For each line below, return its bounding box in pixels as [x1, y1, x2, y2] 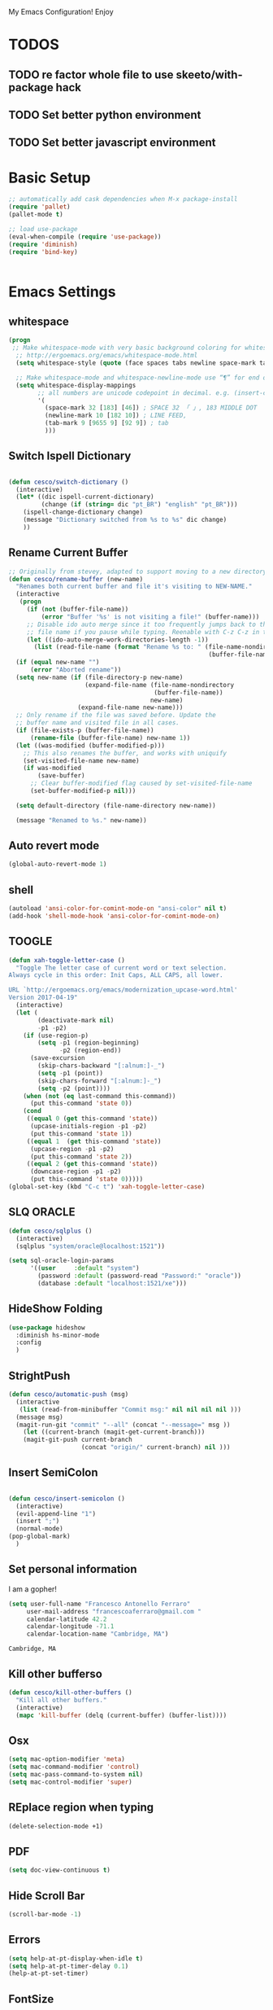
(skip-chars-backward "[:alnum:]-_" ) [37, 1062, 165, 1070]
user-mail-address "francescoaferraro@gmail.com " [26, 1607, 201, 1615]
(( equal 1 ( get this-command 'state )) [26, 1137, 162, 1145]
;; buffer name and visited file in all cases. [15, 719, 180, 727]
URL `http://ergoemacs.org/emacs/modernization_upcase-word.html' [8, 986, 238, 994]
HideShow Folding [8, 1302, 103, 1316]
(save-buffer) [37, 772, 85, 780]
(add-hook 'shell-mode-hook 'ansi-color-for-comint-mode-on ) [8, 912, 220, 921]
